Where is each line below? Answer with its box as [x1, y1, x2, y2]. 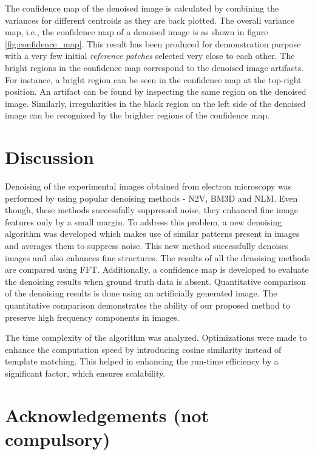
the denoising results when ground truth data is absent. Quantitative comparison [5, 275, 307, 287]
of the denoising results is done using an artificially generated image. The [5, 287, 277, 299]
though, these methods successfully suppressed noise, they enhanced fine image [5, 204, 298, 216]
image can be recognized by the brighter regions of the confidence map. [5, 109, 270, 121]
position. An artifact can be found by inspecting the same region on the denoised [5, 85, 307, 98]
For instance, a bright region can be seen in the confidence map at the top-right [5, 73, 302, 86]
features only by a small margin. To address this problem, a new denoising [5, 215, 282, 228]
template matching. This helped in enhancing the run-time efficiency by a [5, 355, 279, 368]
